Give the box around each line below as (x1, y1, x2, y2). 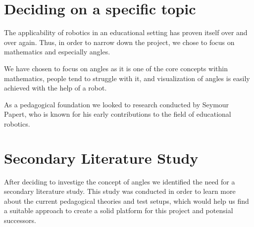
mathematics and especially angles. (4, 46, 110, 57)
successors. (4, 215, 36, 225)
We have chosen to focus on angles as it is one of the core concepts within (4, 63, 228, 73)
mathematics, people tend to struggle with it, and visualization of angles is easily (4, 73, 250, 83)
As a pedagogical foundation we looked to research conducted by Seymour (4, 99, 229, 109)
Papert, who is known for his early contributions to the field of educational (4, 109, 231, 119)
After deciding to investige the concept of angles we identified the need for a (4, 176, 235, 186)
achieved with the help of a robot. (4, 83, 107, 93)
